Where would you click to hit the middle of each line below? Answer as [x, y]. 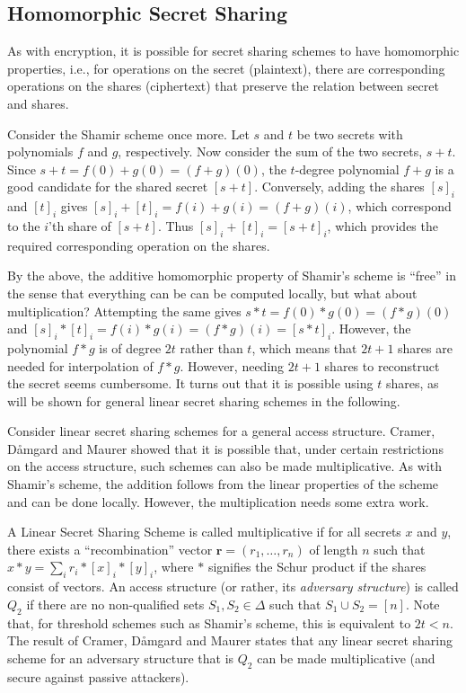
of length [334, 549]
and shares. [38, 103]
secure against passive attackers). [98, 676]
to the [24, 225]
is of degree [130, 347]
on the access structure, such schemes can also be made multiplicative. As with [224, 466]
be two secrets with [350, 133]
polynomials [40, 151]
